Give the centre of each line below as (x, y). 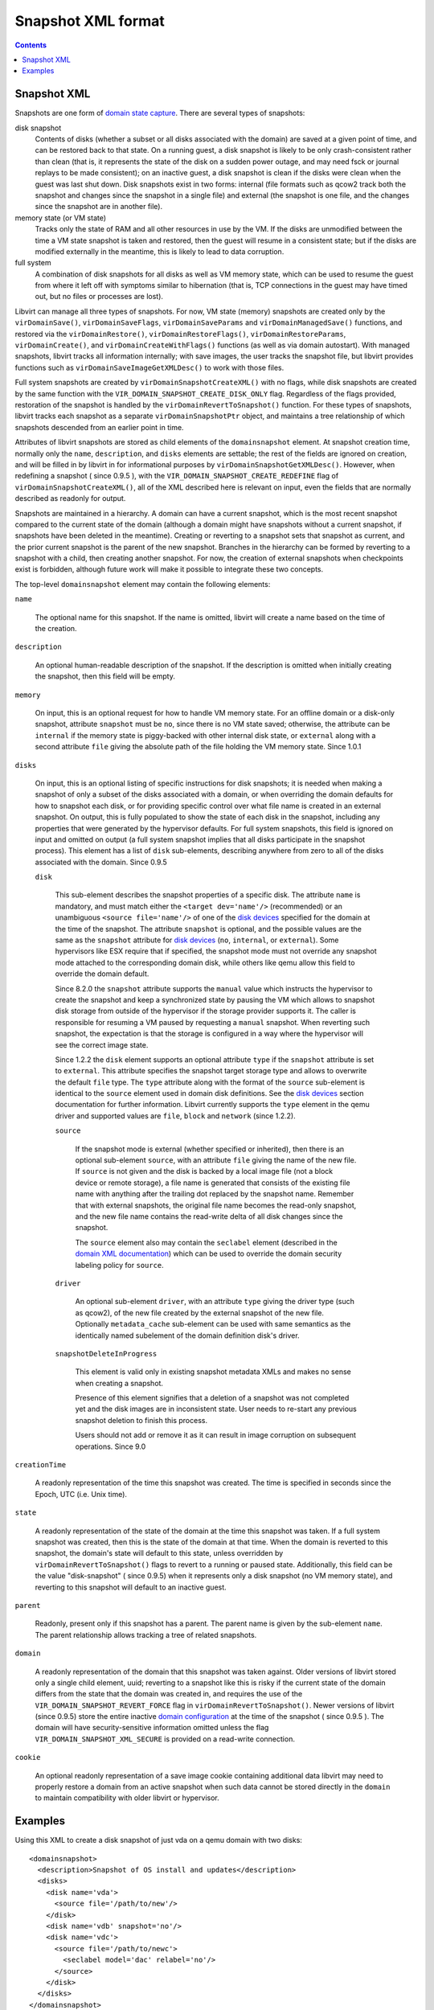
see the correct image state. (102, 1044)
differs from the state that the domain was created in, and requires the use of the (169, 1694)
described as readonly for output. (70, 498)
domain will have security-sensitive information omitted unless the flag (152, 1728)
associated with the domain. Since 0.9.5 (101, 862)
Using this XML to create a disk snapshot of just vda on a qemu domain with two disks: (159, 1840)
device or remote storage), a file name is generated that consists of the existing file (213, 1183)
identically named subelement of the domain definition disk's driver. (188, 1335)
